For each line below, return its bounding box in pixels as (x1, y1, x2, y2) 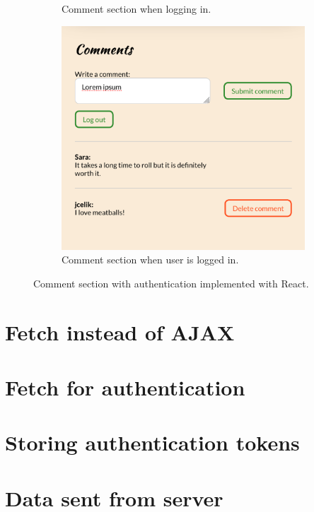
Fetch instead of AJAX (5, 317, 235, 346)
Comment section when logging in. (62, 1, 211, 16)
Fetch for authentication (5, 373, 245, 402)
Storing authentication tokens (5, 428, 300, 457)
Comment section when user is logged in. (62, 252, 239, 267)
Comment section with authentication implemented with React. (33, 275, 309, 290)
